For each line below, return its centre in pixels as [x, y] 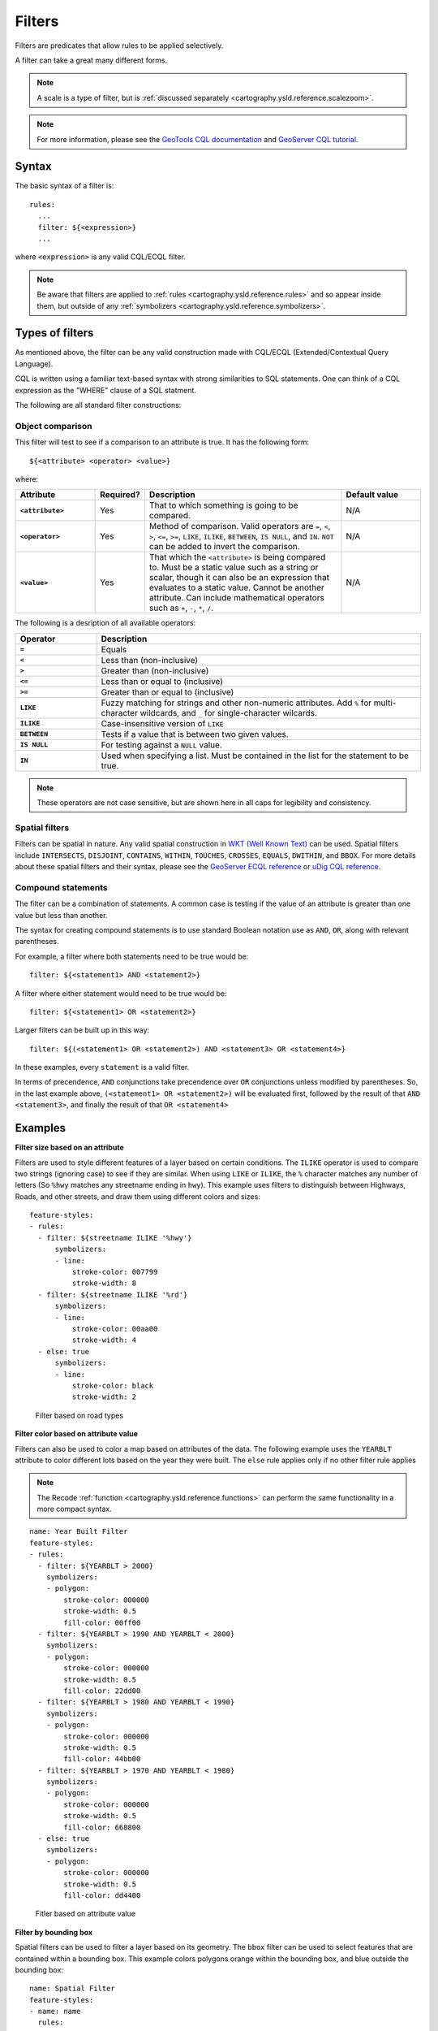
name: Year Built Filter [79, 1532]
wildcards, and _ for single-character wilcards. [229, 712]
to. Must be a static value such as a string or [234, 567]
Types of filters [54, 333]
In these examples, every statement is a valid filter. [102, 1067]
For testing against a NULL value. [161, 745]
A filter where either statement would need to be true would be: [121, 993]
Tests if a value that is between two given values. [195, 734]
